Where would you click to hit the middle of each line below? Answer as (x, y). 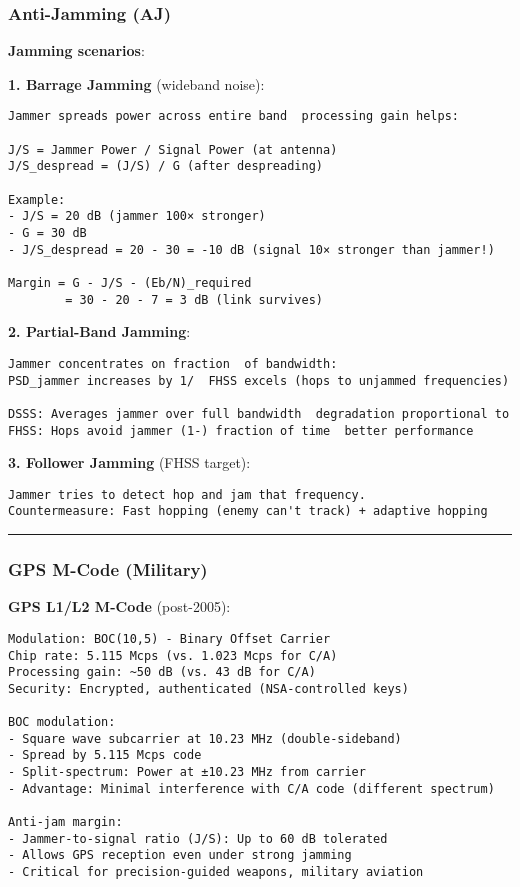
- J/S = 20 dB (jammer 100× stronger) (137, 216)
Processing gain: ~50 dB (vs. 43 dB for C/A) (162, 672)
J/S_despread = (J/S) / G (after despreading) (165, 166)
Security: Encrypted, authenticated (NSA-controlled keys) (208, 688)
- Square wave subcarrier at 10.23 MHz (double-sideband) (205, 738)
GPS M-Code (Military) (108, 568)
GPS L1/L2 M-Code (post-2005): (119, 606)
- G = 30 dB (47, 233)
